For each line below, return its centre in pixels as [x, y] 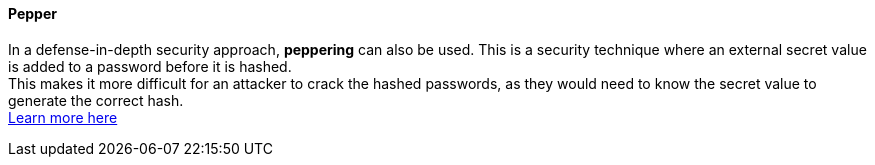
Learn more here [63, 117]
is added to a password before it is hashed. [150, 66]
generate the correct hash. [96, 100]
